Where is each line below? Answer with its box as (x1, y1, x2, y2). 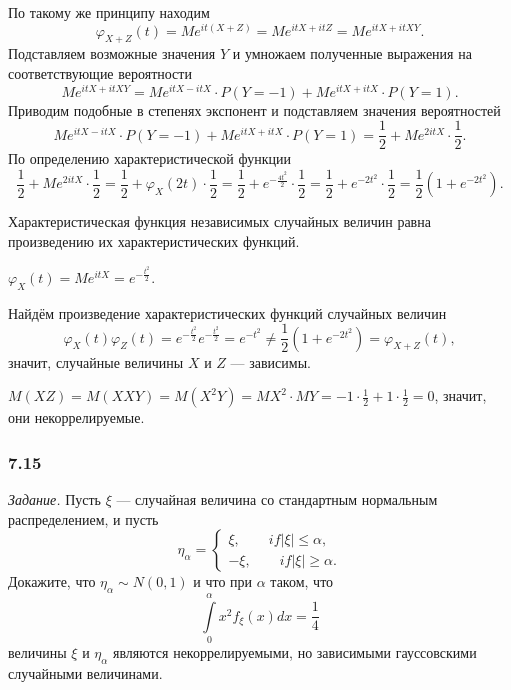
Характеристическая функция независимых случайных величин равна (8, 211, 431, 232)
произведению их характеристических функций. (8, 231, 300, 252)
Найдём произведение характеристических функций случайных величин (8, 302, 447, 323)
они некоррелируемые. (8, 407, 145, 428)
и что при (193, 571, 253, 592)
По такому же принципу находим (8, 2, 210, 22)
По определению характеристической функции (8, 148, 292, 169)
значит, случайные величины (8, 351, 184, 372)
